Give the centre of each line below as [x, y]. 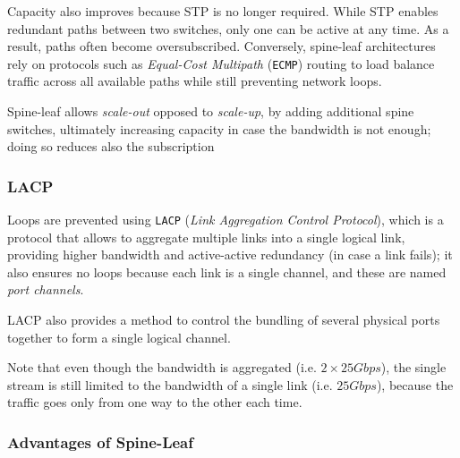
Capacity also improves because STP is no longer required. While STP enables [223, 11]
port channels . [46, 289]
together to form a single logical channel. [119, 337]
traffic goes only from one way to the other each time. [155, 402]
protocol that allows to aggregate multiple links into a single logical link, [206, 237]
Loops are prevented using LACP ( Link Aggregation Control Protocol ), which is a [226, 220]
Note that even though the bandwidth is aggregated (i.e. [162, 367]
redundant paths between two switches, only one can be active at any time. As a [228, 28]
